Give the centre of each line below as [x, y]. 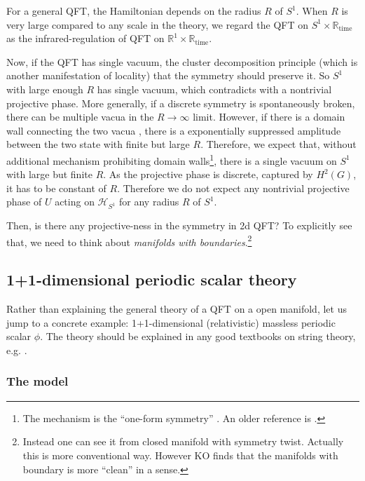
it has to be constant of [56, 188]
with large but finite [49, 174]
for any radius [149, 202]
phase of [24, 202]
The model [37, 381]
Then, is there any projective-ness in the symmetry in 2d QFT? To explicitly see [179, 225]
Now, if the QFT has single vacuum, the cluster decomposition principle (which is [182, 61]
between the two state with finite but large [98, 144]
